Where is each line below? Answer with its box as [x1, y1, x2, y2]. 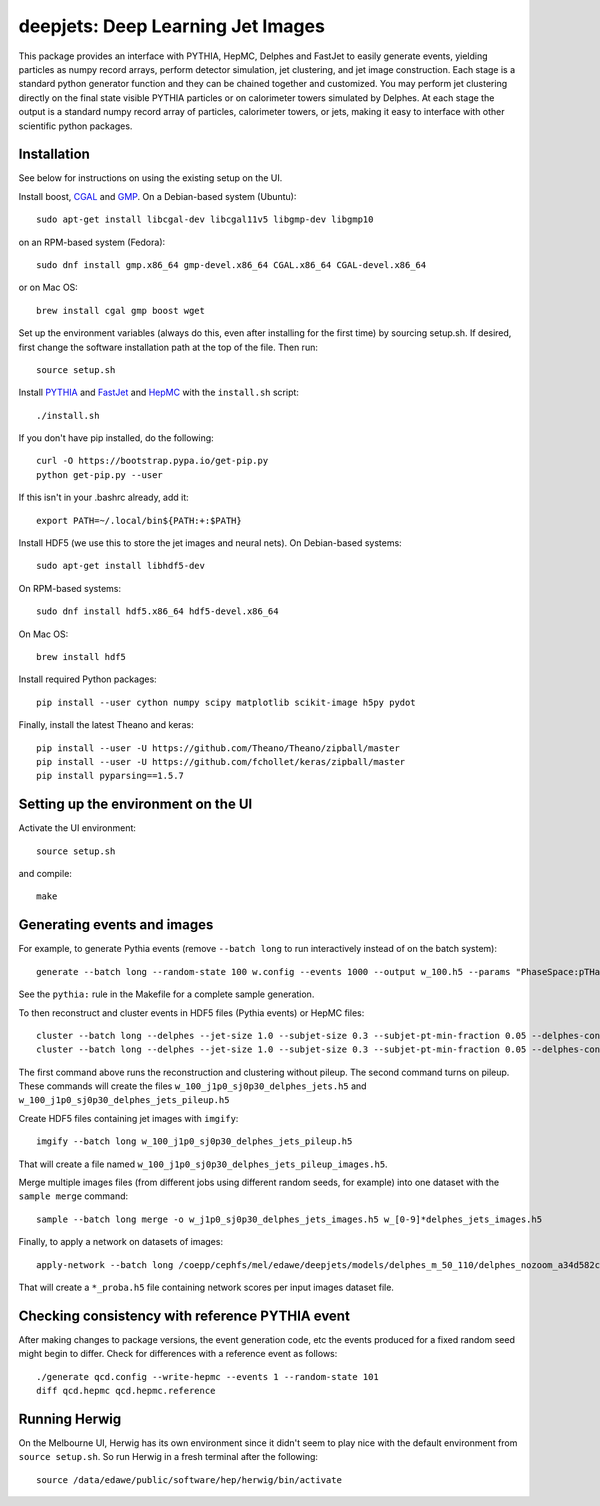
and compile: [18, 868, 72, 880]
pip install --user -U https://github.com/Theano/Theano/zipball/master [36, 742, 400, 754]
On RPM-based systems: [18, 582, 122, 594]
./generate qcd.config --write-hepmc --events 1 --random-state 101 [36, 1371, 379, 1382]
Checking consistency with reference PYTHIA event [18, 1307, 350, 1324]
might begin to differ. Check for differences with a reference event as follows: [18, 1348, 338, 1360]
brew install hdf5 [36, 651, 127, 662]
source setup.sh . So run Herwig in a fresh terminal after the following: [18, 1451, 319, 1463]
